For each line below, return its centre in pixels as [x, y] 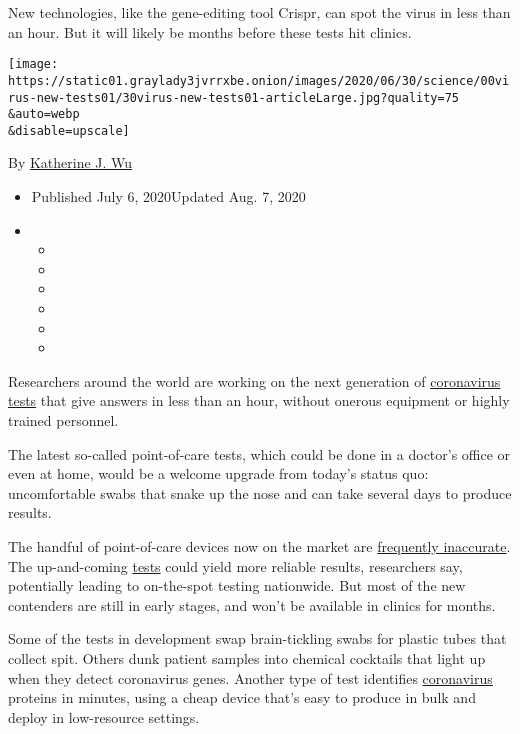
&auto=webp [44, 114]
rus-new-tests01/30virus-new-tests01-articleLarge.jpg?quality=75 [234, 97]
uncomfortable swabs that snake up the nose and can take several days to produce [260, 492]
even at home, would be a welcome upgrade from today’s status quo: [218, 473]
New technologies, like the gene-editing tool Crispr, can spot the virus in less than [259, 12]
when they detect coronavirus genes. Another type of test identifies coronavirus [250, 677]
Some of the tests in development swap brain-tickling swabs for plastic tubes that [257, 638]
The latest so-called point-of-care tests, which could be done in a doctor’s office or [259, 453]
